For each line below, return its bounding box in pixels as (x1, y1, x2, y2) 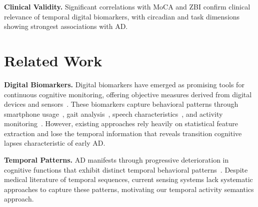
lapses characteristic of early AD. (4, 138, 105, 148)
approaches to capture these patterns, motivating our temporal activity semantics (4, 184, 254, 194)
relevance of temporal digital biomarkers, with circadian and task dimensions (4, 11, 240, 21)
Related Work (4, 50, 102, 70)
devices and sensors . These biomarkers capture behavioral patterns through (4, 99, 238, 109)
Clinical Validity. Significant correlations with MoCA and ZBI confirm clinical (4, 1, 250, 11)
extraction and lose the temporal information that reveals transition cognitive (4, 128, 242, 138)
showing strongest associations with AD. (4, 21, 128, 31)
